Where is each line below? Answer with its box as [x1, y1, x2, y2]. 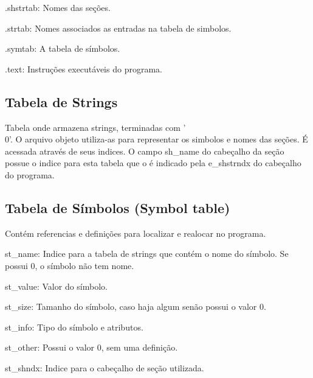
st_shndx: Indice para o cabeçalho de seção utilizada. [5, 361, 204, 374]
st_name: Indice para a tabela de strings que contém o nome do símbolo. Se [5, 247, 289, 260]
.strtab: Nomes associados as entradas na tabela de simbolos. [5, 21, 232, 34]
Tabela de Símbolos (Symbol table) [5, 198, 230, 217]
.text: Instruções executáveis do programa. [5, 62, 162, 75]
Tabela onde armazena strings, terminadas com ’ [5, 121, 186, 133]
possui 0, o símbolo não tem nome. [5, 259, 134, 271]
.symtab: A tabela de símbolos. [5, 42, 120, 55]
